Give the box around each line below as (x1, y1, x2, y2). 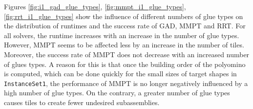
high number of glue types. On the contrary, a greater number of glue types (4, 87, 230, 98)
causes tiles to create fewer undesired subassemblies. (4, 97, 160, 107)
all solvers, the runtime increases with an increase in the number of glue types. (4, 30, 239, 40)
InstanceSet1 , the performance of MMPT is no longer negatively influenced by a (4, 78, 248, 88)
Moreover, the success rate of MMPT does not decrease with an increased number (4, 49, 250, 59)
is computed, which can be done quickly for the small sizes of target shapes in (4, 68, 237, 79)
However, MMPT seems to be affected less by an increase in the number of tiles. (4, 40, 244, 50)
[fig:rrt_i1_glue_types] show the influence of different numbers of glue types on (4, 11, 243, 21)
